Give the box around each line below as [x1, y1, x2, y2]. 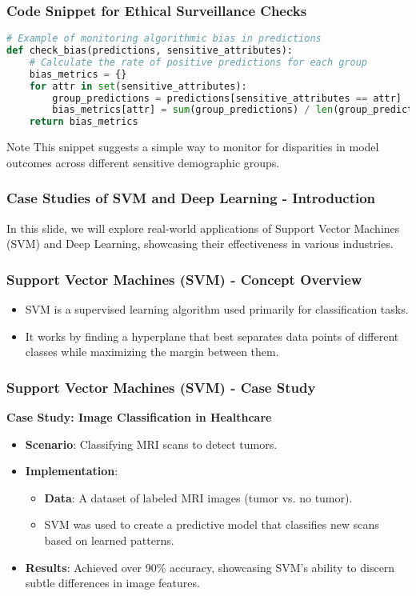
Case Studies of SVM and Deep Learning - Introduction [6, 188, 376, 208]
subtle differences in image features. [25, 574, 200, 591]
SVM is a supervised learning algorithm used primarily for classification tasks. [25, 301, 409, 318]
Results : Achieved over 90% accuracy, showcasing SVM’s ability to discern [25, 558, 395, 575]
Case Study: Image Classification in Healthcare [6, 409, 272, 426]
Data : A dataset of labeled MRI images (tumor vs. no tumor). [44, 489, 353, 506]
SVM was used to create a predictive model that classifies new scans [44, 516, 379, 533]
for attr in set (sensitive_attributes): [29, 80, 247, 92]
